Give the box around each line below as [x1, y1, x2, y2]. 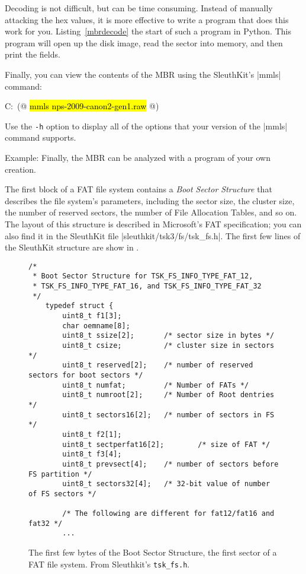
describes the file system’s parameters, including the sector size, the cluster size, [5, 194, 295, 207]
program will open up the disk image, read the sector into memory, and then [5, 36, 283, 49]
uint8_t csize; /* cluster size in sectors [62, 341, 275, 350]
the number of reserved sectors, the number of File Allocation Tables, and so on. [5, 206, 297, 218]
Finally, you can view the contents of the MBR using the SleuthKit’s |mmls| [5, 68, 281, 80]
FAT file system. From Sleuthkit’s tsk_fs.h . [28, 557, 190, 570]
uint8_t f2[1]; [62, 430, 122, 439]
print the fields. [5, 48, 60, 61]
